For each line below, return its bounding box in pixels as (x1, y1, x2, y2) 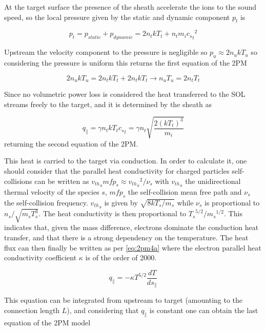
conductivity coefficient (4, 252, 77, 263)
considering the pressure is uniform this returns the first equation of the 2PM (4, 57, 247, 68)
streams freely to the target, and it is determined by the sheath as (4, 98, 212, 109)
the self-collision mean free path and (128, 186, 242, 197)
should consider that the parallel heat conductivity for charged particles (4, 165, 230, 176)
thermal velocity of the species (4, 186, 99, 197)
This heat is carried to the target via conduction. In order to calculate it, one (4, 155, 247, 166)
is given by (104, 197, 138, 208)
